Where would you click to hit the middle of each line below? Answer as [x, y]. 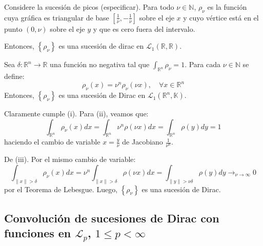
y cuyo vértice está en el [221, 17]
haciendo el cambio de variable [52, 142]
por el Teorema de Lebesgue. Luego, [61, 189]
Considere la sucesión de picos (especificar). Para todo [89, 7]
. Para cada [203, 64]
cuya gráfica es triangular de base [57, 17]
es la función [227, 7]
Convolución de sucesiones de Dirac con [112, 218]
